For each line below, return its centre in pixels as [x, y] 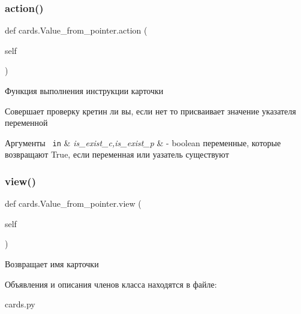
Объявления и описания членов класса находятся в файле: [111, 284]
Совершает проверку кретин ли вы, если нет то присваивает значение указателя [150, 111]
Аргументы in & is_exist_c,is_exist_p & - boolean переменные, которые [143, 142]
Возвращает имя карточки [52, 264]
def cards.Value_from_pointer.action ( [76, 30]
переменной [26, 123]
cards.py [20, 304]
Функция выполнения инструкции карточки [84, 90]
